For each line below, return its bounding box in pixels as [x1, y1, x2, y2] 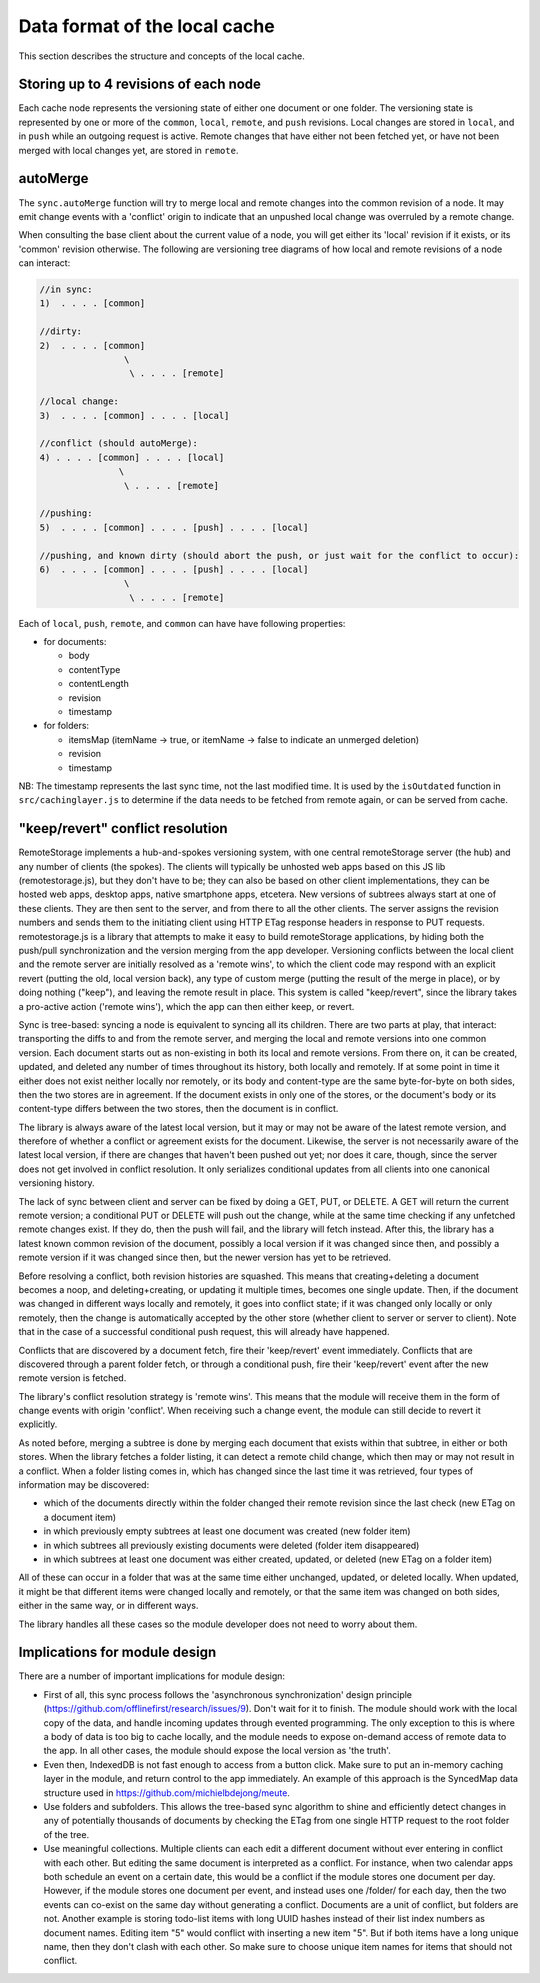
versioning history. [18, 1177, 95, 1189]
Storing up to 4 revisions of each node [18, 76, 262, 93]
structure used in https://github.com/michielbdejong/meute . [43, 1786, 290, 1799]
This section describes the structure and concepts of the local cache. [18, 50, 305, 62]
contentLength [68, 678, 129, 690]
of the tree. [43, 1828, 90, 1840]
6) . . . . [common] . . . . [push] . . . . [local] [39, 563, 309, 575]
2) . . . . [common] [39, 340, 146, 351]
